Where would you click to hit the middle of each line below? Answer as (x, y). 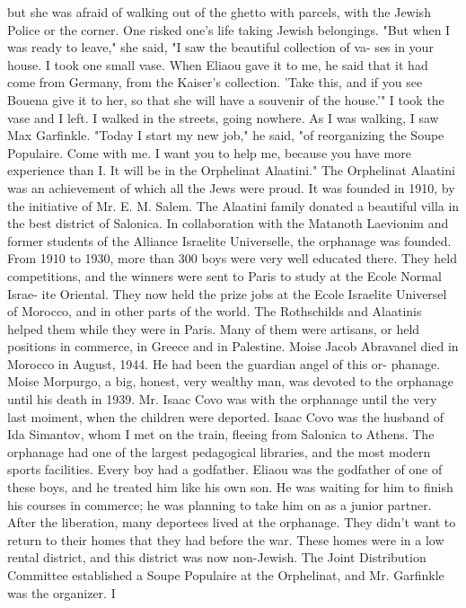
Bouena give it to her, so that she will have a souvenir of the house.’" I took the (226, 99)
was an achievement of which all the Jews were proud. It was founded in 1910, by (231, 187)
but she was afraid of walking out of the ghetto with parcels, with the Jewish (219, 12)
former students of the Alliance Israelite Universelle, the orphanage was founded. (229, 240)
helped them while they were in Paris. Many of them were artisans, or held (214, 328)
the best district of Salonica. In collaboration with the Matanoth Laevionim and (228, 223)
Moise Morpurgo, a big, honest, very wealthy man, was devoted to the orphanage (230, 381)
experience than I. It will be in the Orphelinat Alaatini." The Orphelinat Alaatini (231, 170)
